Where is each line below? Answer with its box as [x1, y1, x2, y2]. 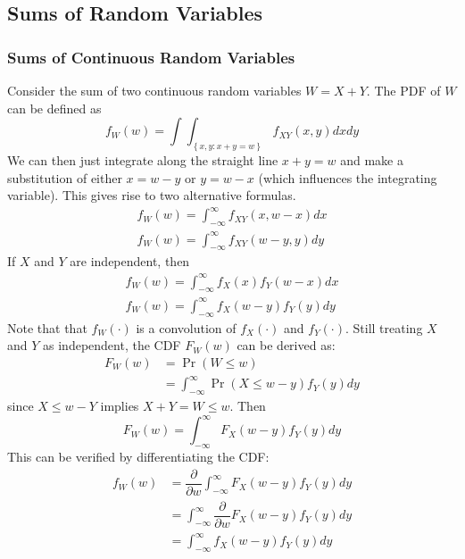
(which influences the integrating [258, 168, 437, 187]
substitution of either [7, 168, 122, 187]
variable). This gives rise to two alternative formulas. [7, 186, 296, 204]
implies [100, 396, 139, 415]
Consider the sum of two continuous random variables [7, 81, 302, 99]
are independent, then [70, 252, 190, 271]
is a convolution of [136, 318, 237, 337]
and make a [340, 151, 403, 170]
